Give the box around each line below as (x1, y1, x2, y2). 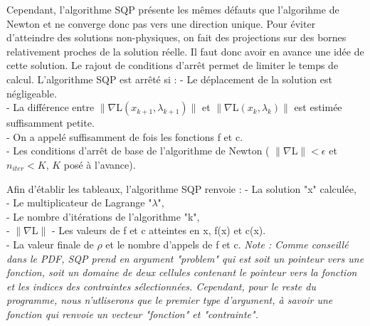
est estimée (294, 100, 342, 115)
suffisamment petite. (6, 115, 95, 130)
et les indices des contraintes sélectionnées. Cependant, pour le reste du (6, 278, 316, 293)
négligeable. (6, 85, 57, 100)
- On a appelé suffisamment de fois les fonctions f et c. (6, 129, 243, 144)
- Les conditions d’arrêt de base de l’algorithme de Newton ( (6, 143, 270, 158)
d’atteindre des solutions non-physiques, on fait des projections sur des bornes (6, 30, 347, 45)
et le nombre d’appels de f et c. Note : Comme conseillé (105, 236, 349, 251)
